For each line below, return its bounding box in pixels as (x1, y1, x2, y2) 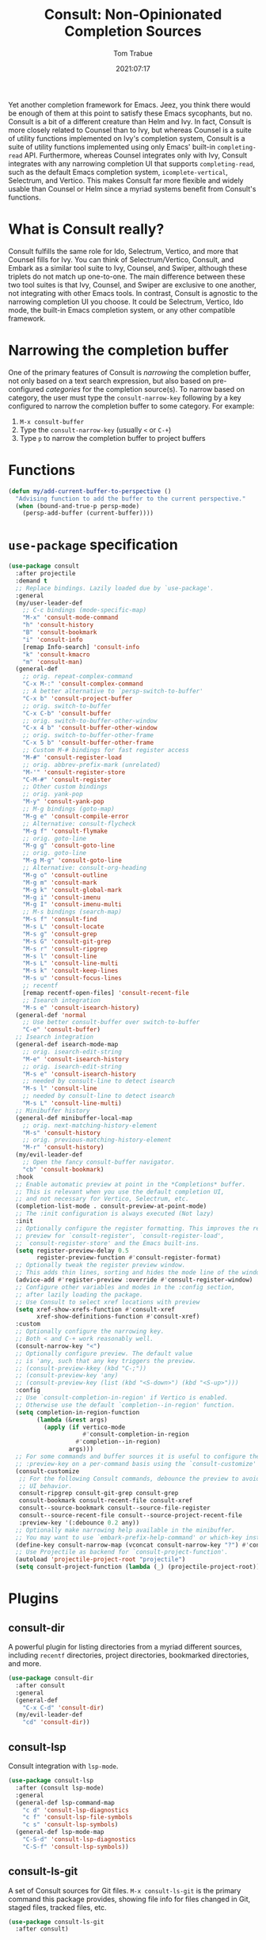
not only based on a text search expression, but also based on (8, 376, 211, 385)
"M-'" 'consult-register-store (22, 768, 126, 776)
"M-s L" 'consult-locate (22, 923, 104, 931)
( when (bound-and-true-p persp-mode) (15, 502, 140, 510)
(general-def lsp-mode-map (15, 1828, 104, 1836)
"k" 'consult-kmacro (22, 651, 90, 659)
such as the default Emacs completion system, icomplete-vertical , (8, 167, 228, 177)
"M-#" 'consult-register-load (22, 754, 123, 761)
